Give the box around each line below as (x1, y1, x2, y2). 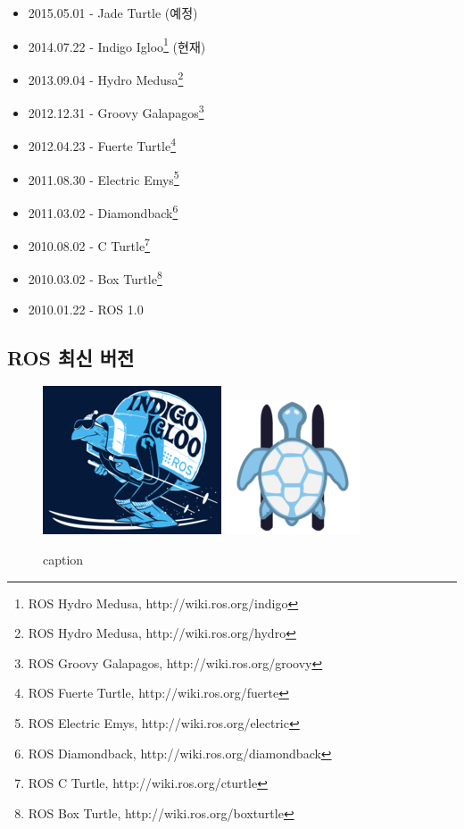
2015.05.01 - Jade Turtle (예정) (28, 4, 198, 21)
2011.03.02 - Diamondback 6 (28, 200, 178, 222)
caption (43, 549, 84, 568)
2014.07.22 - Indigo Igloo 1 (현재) (28, 34, 206, 55)
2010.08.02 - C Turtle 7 (28, 234, 150, 255)
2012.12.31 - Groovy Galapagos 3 (28, 101, 204, 121)
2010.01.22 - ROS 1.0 (28, 299, 144, 318)
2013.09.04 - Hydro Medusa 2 (28, 67, 184, 88)
